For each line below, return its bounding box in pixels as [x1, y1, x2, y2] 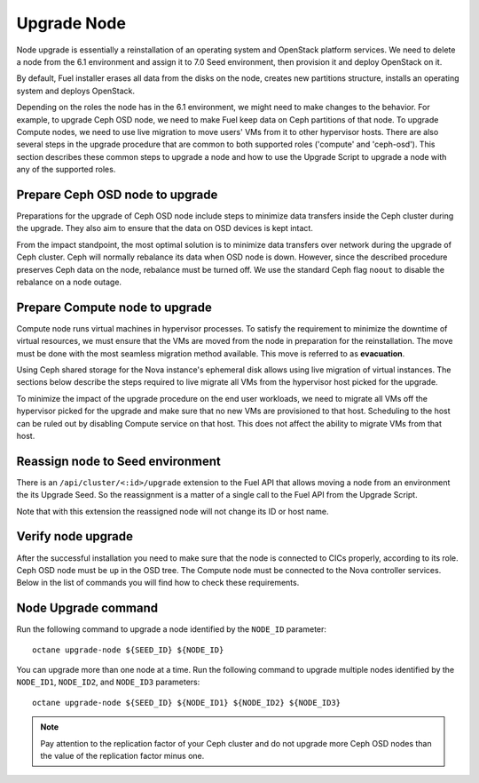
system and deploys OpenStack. [16, 85, 136, 96]
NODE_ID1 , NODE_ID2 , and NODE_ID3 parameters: [16, 676, 200, 688]
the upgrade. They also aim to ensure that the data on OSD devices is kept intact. [16, 223, 314, 234]
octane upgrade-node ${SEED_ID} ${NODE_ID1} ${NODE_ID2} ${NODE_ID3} [32, 698, 342, 707]
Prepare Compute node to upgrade [16, 300, 212, 315]
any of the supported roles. [16, 164, 116, 175]
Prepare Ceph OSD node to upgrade [16, 187, 218, 202]
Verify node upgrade [16, 529, 133, 544]
